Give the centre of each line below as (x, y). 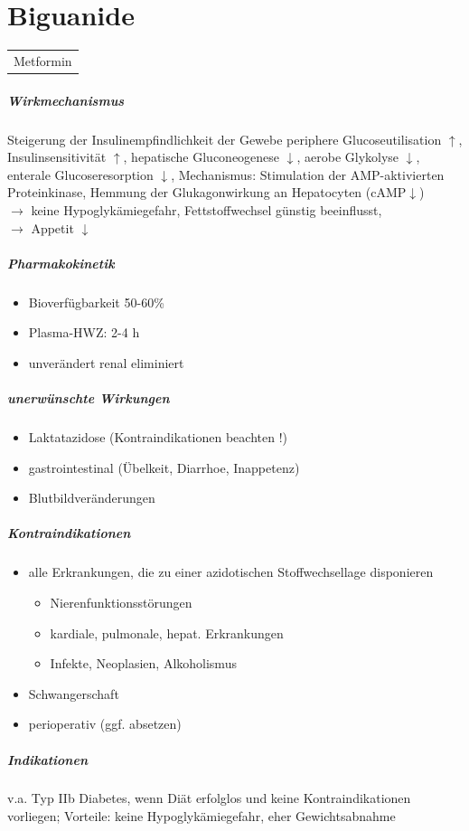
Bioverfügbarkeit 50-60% (96, 302)
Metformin (43, 60)
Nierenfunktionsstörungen (121, 602)
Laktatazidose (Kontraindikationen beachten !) (158, 437)
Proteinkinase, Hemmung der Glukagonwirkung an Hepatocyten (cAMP (207, 192)
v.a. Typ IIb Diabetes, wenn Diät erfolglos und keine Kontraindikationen (209, 798)
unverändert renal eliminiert (106, 362)
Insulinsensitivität (57, 157)
